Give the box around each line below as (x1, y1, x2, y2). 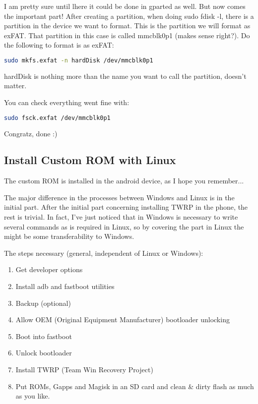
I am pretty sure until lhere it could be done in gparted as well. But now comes (4, 1, 246, 11)
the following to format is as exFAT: (4, 40, 114, 50)
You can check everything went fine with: (4, 97, 129, 108)
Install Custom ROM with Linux (4, 152, 176, 168)
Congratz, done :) (4, 128, 58, 138)
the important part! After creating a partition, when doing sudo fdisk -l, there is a (4, 10, 254, 21)
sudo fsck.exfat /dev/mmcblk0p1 (4, 114, 111, 121)
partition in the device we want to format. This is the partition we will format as (4, 20, 251, 31)
